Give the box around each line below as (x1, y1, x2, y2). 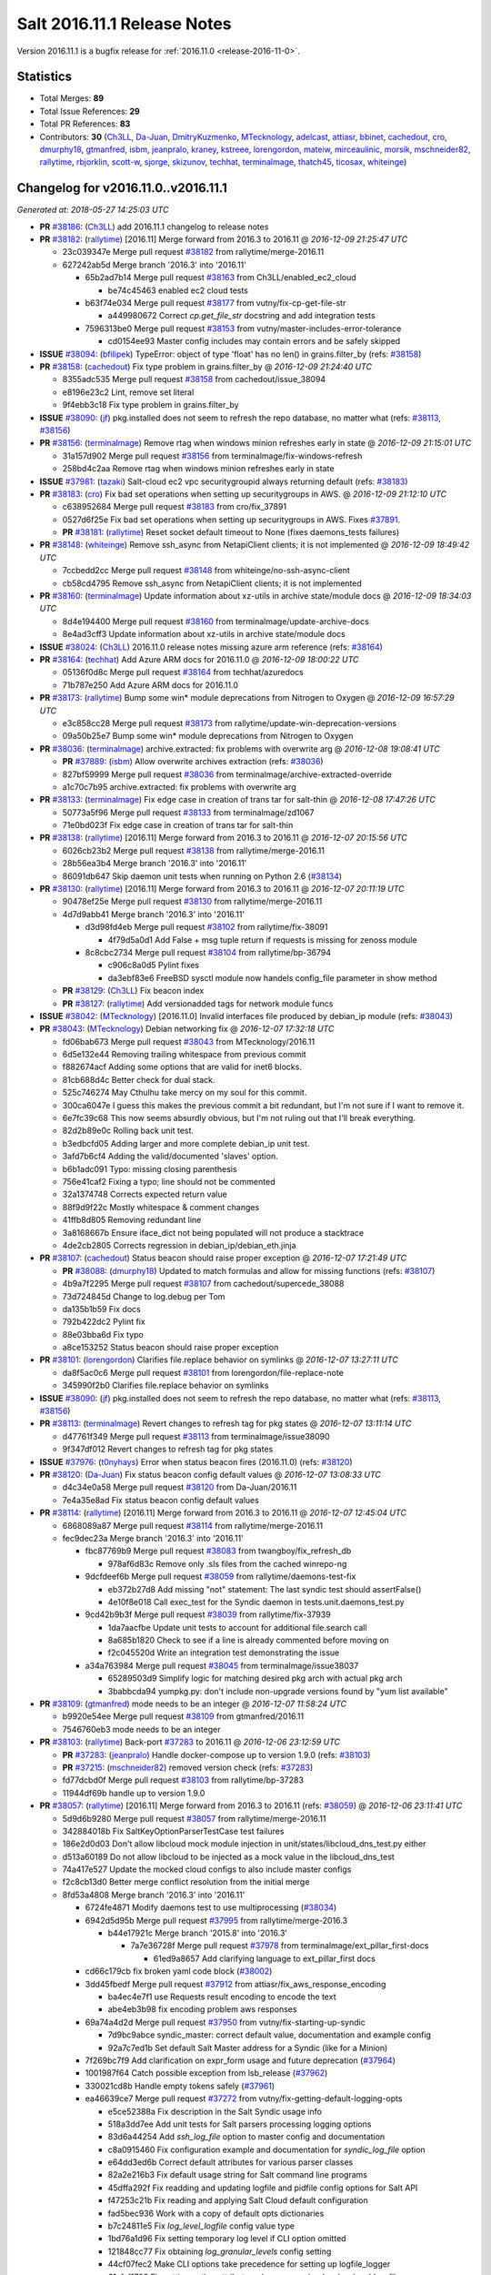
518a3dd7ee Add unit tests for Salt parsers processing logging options (107, 2118, 372, 2129)
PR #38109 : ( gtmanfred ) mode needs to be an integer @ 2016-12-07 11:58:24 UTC (39, 1698, 347, 1710)
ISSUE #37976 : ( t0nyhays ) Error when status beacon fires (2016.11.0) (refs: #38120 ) (39, 1456, 353, 1467)
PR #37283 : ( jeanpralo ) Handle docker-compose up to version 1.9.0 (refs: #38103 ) (62, 1749, 371, 1760)
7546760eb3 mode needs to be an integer (62, 1724, 221, 1734)
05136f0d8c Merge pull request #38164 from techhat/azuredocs (62, 667, 305, 678)
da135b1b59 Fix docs (62, 1303, 141, 1314)
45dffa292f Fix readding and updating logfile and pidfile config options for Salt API (107, 2182, 418, 2193)
